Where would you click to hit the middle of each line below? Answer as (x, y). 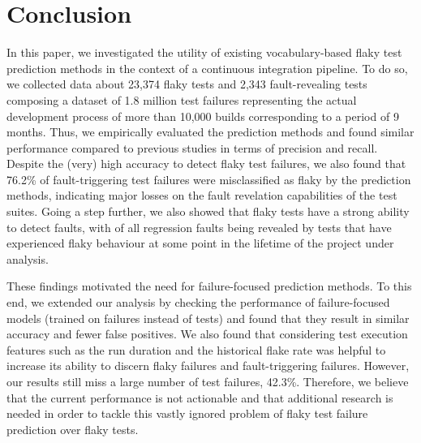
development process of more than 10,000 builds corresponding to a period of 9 (203, 116)
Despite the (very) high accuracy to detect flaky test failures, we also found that (206, 163)
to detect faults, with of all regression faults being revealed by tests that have (199, 227)
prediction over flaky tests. (73, 429)
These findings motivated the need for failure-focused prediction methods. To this (209, 286)
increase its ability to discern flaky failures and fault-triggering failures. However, (208, 366)
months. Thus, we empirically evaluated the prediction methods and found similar (210, 132)
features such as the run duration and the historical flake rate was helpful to (196, 349)
